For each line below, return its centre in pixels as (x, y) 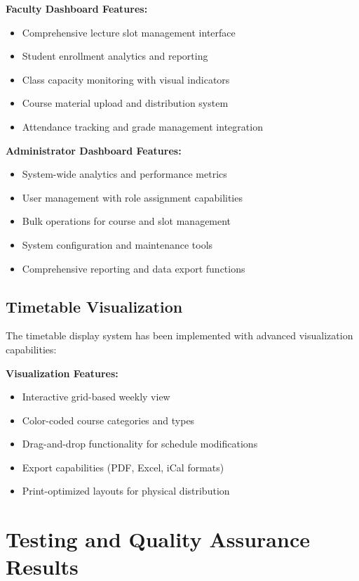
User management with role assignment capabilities (132, 197)
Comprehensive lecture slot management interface (129, 32)
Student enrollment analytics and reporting (115, 56)
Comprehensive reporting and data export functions (134, 268)
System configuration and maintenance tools (117, 244)
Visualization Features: (62, 373)
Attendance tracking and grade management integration (142, 126)
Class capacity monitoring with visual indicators (126, 79)
